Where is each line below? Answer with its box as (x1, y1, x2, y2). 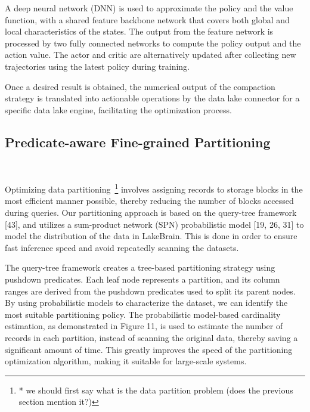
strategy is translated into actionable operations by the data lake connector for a (5, 92, 300, 104)
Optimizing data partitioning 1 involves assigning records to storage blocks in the (5, 181, 303, 195)
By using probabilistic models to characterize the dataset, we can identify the (5, 296, 288, 309)
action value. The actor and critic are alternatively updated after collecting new (5, 48, 296, 61)
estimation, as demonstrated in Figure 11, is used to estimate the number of (5, 320, 283, 332)
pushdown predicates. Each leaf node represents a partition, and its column (5, 272, 280, 285)
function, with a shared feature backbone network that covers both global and (5, 13, 290, 26)
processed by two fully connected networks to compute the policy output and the (5, 36, 301, 49)
